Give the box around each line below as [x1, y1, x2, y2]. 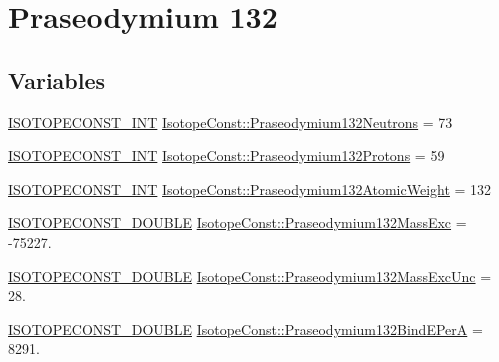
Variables [8, 64, 106, 95]
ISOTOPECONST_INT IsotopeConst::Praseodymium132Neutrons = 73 [8, 111, 453, 132]
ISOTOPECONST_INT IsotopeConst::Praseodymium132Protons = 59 [8, 145, 445, 166]
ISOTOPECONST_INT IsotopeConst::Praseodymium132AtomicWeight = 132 [8, 178, 492, 199]
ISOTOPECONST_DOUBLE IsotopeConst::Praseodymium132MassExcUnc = [8, 265, 492, 286]
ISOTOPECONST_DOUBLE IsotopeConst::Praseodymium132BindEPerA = [8, 318, 483, 339]
